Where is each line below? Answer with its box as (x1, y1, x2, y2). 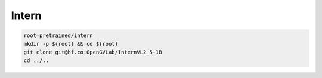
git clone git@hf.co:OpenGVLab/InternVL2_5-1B (23, 48, 162, 55)
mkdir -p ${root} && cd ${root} (23, 40, 119, 47)
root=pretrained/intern (23, 32, 94, 39)
